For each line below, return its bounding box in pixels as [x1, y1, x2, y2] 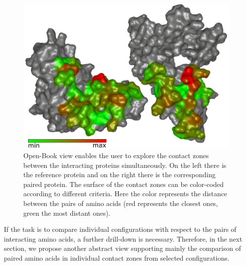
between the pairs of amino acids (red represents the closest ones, [23, 198, 218, 208]
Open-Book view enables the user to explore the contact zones [23, 150, 209, 161]
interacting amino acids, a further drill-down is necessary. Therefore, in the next [4, 233, 243, 244]
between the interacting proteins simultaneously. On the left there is [23, 160, 227, 170]
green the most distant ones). [23, 207, 110, 218]
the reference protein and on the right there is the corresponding [23, 169, 216, 180]
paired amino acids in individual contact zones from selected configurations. [4, 253, 229, 263]
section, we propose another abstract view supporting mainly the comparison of [4, 243, 241, 253]
